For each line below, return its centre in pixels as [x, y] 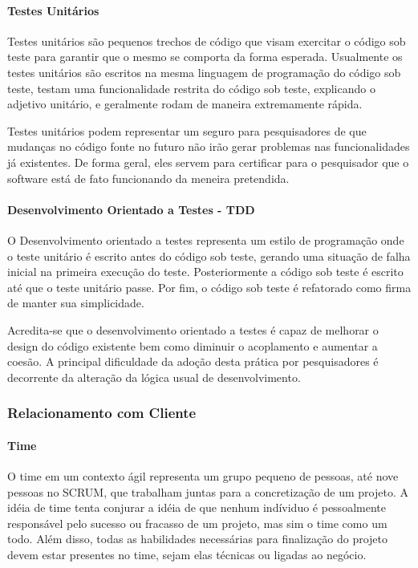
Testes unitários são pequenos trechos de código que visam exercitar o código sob [207, 41]
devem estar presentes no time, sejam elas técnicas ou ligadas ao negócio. [187, 554]
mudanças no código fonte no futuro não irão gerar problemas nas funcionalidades [209, 146]
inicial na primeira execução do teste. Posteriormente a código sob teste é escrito [205, 272]
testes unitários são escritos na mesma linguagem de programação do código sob [204, 72]
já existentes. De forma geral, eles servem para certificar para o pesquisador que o [208, 162]
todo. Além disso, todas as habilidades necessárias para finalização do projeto [198, 539]
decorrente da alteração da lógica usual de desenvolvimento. [154, 377]
